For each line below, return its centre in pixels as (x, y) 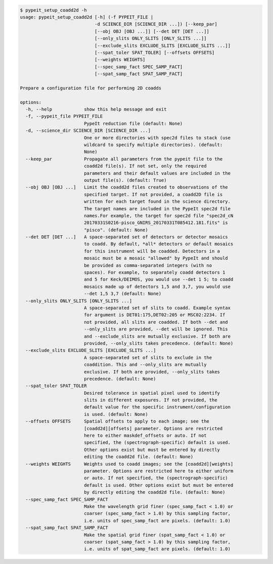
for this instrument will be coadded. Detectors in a (152, 251)
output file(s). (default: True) (125, 180)
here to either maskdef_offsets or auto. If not (145, 436)
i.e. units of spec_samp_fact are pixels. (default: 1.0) (157, 520)
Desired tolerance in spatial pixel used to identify (152, 393)
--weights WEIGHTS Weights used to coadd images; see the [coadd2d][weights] (129, 464)
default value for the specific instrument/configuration (157, 407)
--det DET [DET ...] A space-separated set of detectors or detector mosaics (127, 237)
